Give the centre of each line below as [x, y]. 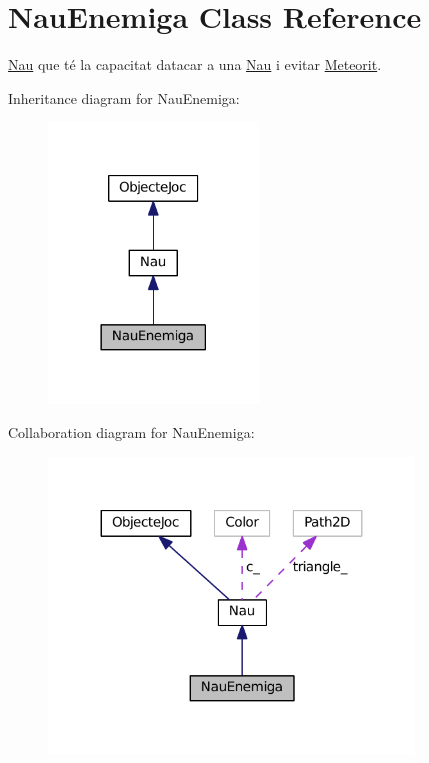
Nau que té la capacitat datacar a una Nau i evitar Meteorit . [195, 64]
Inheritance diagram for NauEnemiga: [124, 97]
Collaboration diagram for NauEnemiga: [131, 432]
